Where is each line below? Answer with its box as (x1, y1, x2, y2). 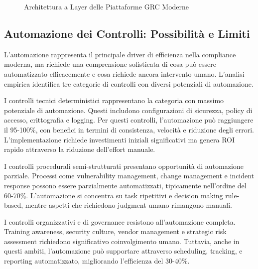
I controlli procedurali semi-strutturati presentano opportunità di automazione (4, 160, 244, 171)
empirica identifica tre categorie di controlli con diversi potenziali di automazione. (4, 78, 254, 89)
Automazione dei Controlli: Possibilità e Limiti (4, 25, 250, 41)
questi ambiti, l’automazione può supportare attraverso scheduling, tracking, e (4, 246, 243, 256)
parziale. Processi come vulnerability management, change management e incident (4, 170, 255, 181)
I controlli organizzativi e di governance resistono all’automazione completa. (4, 216, 236, 227)
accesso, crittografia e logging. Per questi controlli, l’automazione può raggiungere (4, 115, 254, 125)
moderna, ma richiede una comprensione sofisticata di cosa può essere (4, 59, 217, 69)
